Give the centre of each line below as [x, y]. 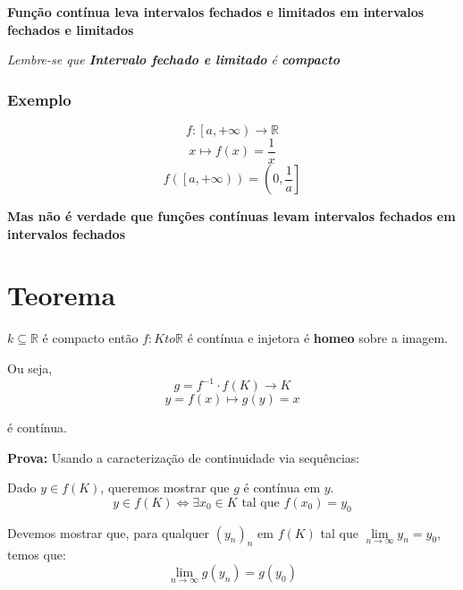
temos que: [37, 555]
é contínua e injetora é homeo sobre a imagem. [317, 338]
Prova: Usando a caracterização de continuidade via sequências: [184, 457]
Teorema [62, 295]
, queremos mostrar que [165, 487]
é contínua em [282, 487]
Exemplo [39, 99]
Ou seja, [30, 368]
